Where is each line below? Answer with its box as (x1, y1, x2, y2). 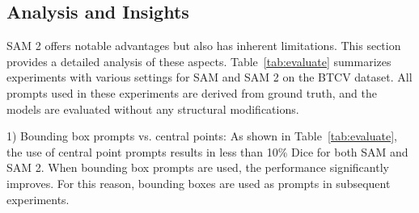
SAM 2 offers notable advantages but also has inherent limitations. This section (6, 37, 401, 54)
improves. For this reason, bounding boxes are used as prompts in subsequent (6, 174, 391, 191)
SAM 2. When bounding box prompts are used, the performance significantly (6, 159, 389, 176)
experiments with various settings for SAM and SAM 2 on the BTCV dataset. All (6, 69, 413, 86)
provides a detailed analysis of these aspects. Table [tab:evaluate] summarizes (6, 52, 391, 69)
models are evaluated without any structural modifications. (6, 100, 299, 117)
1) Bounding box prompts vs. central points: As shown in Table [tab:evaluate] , (6, 127, 397, 144)
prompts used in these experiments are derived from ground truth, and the (6, 84, 377, 101)
